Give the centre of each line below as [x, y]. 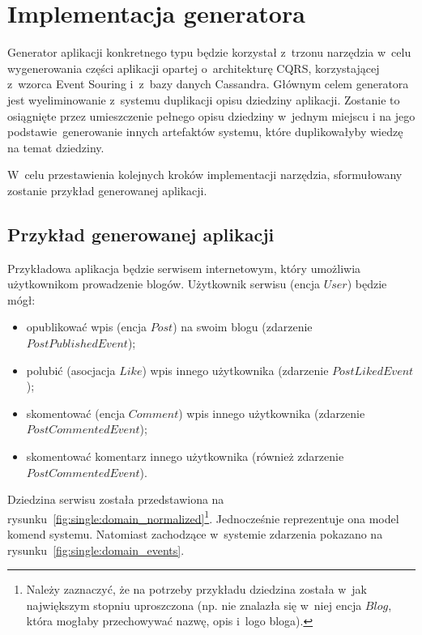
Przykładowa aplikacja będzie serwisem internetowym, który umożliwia [184, 268]
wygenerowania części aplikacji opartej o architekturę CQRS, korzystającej [194, 68]
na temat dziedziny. [56, 147]
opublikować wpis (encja [87, 327]
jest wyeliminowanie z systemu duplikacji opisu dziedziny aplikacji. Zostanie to [204, 99]
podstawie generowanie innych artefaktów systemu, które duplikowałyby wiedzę [205, 132]
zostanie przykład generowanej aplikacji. [107, 190]
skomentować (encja [76, 413]
